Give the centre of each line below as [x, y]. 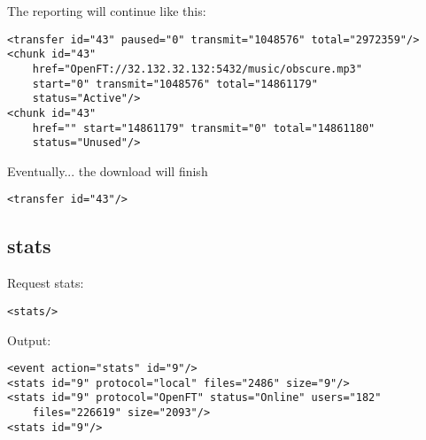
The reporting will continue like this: [107, 11]
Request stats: [46, 283]
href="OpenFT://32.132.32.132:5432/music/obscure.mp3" [197, 69]
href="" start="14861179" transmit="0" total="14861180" [204, 128]
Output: [29, 340]
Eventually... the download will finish [108, 170]
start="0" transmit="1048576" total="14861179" [175, 84]
